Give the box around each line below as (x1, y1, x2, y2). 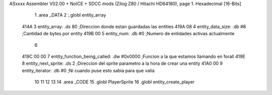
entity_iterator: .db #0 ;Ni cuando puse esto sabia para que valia (22, 67, 155, 73)
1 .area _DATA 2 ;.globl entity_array (34, 12, 106, 18)
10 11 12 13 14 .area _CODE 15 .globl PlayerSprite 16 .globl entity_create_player (34, 79, 195, 85)
